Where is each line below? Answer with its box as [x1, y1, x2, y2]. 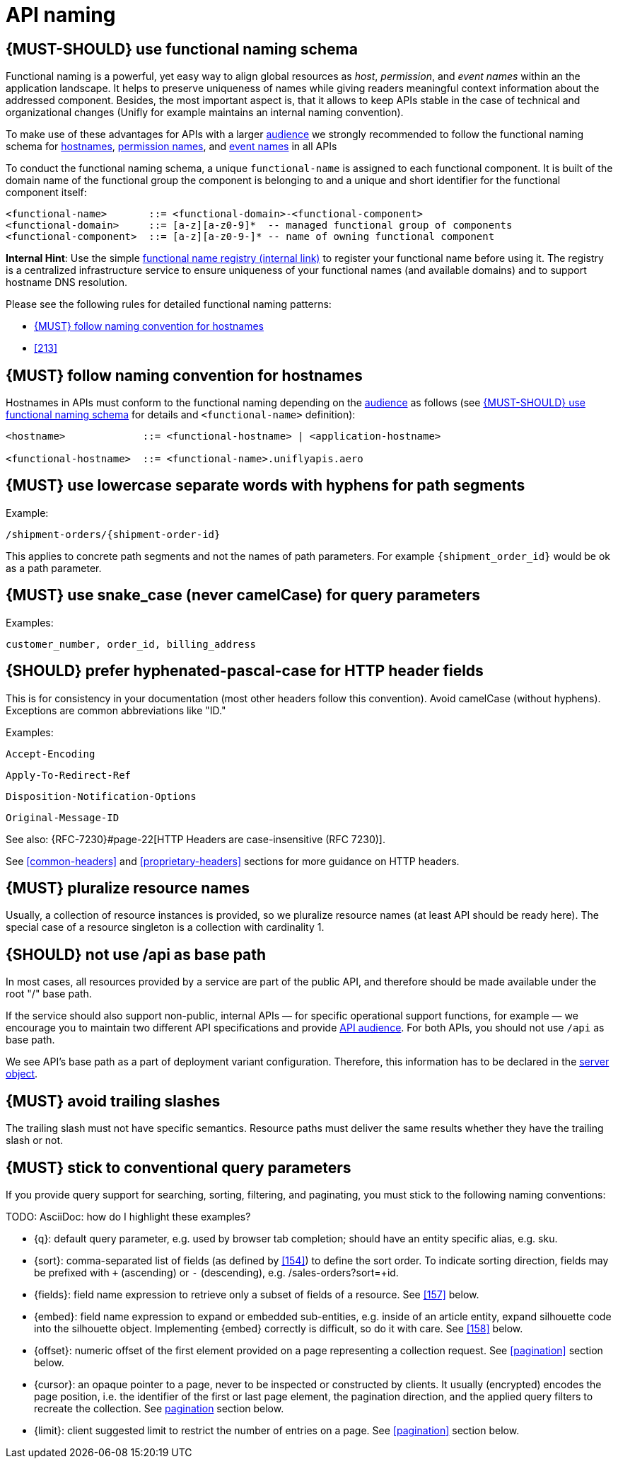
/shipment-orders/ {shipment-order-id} [6, 528, 221, 540]
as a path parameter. [6, 561, 102, 574]
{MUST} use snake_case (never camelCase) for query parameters [6, 586, 480, 605]
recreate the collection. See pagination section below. [34, 1402, 284, 1414]
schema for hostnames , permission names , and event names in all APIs [6, 140, 337, 153]
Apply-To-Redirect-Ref [6, 769, 132, 781]
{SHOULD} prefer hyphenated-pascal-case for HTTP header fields [6, 662, 484, 680]
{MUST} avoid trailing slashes [6, 1092, 221, 1110]
